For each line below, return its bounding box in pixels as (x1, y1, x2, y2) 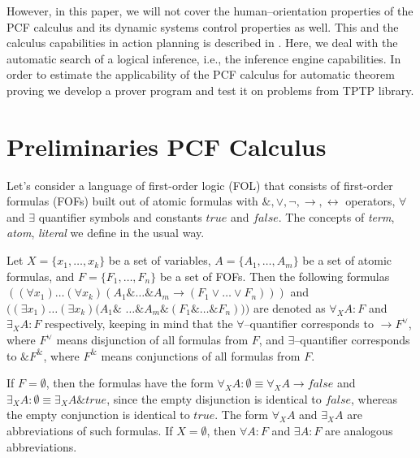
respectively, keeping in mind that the (45, 315, 233, 332)
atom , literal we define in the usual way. (6, 224, 205, 241)
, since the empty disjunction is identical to (106, 390, 322, 407)
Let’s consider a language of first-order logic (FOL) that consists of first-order (6, 176, 393, 193)
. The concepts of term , (278, 208, 395, 225)
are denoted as (253, 299, 326, 316)
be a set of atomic (302, 252, 392, 269)
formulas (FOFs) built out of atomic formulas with (6, 192, 258, 210)
